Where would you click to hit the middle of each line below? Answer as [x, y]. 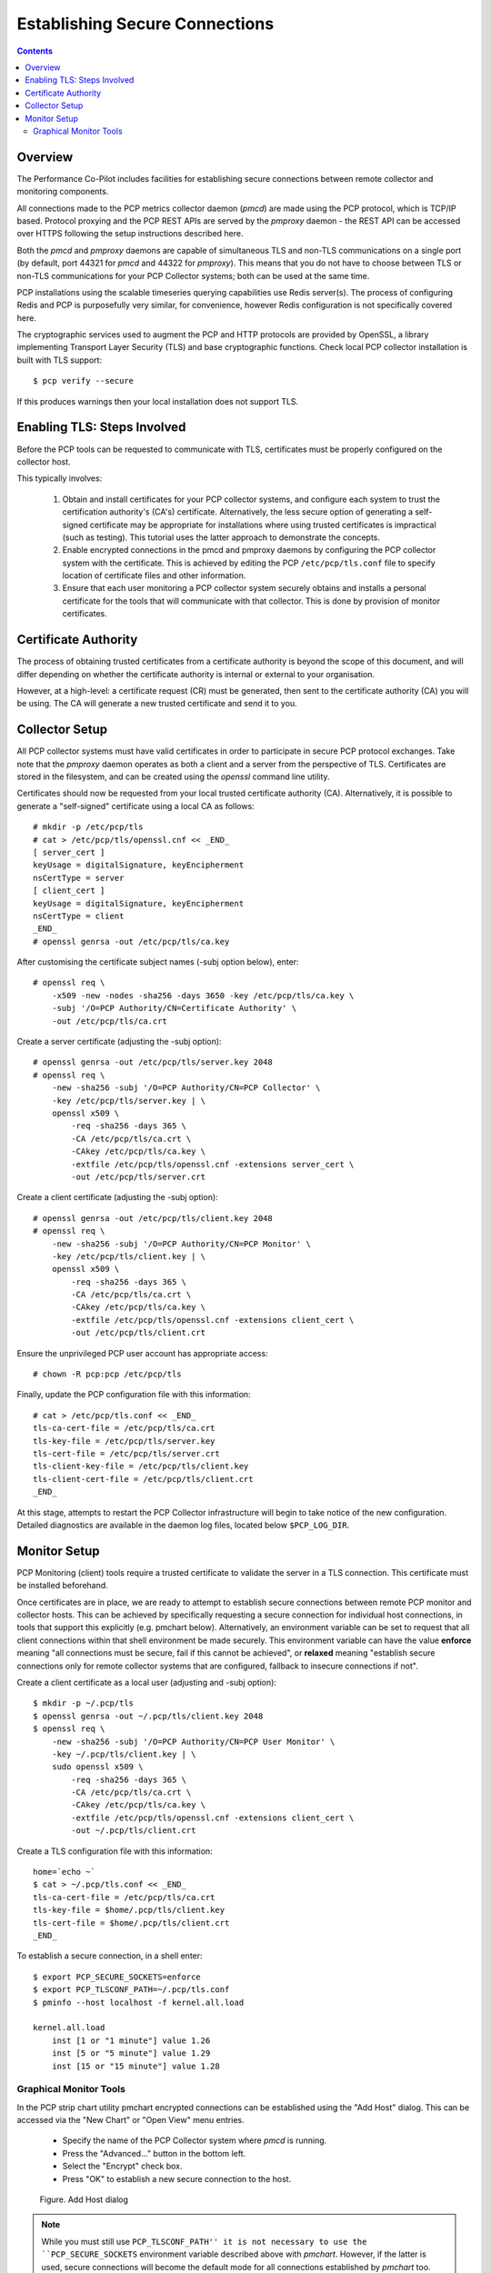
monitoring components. [63, 192]
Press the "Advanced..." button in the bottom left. [154, 2153]
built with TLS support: [60, 360]
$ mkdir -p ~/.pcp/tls [84, 1703]
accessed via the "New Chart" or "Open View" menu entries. [130, 2120]
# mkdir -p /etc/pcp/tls [88, 827]
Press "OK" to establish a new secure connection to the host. [177, 2178]
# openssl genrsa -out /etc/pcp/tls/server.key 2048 [153, 1062]
